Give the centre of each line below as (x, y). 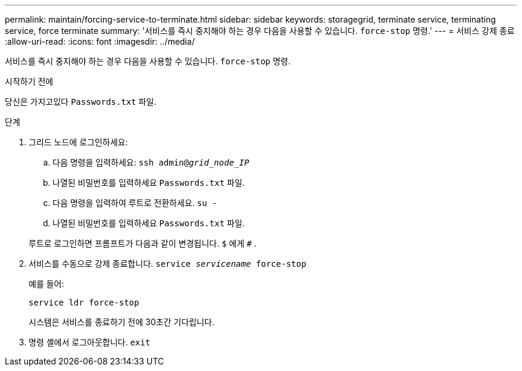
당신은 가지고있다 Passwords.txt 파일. (81, 102)
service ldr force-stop (84, 303)
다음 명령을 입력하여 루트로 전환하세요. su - (135, 203)
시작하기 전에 (29, 81)
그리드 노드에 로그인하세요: (78, 142)
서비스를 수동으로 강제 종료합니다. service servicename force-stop (167, 264)
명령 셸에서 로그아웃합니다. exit (90, 342)
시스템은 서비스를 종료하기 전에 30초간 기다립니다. (122, 322)
